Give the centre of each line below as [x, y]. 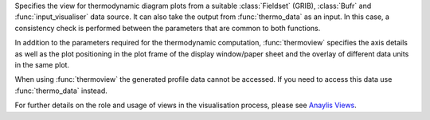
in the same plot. [42, 64]
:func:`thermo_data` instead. [61, 91]
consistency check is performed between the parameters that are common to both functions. [168, 28]
